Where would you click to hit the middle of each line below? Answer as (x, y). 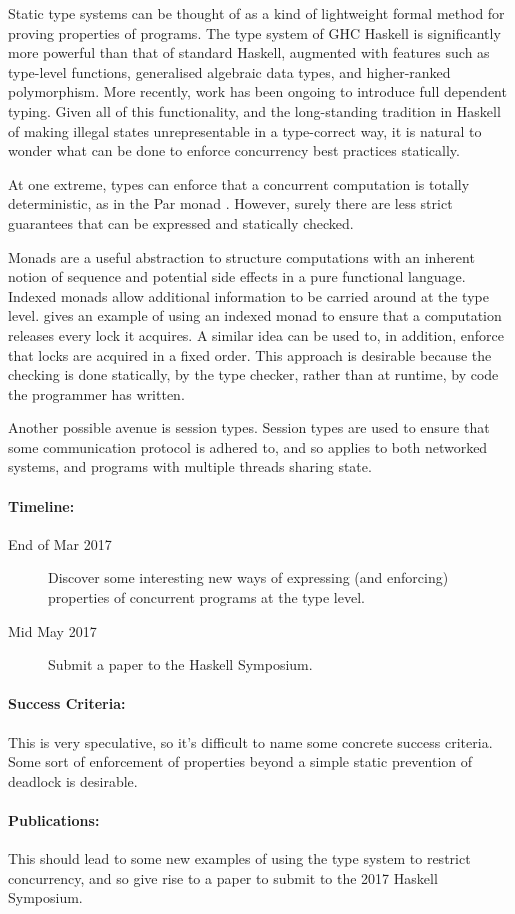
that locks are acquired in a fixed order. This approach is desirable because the (250, 354)
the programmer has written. (96, 393)
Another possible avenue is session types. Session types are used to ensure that (249, 427)
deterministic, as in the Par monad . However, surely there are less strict (230, 203)
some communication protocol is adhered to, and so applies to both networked (248, 446)
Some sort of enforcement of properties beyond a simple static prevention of (240, 761)
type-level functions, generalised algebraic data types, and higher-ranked (229, 71)
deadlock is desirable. (73, 780)
